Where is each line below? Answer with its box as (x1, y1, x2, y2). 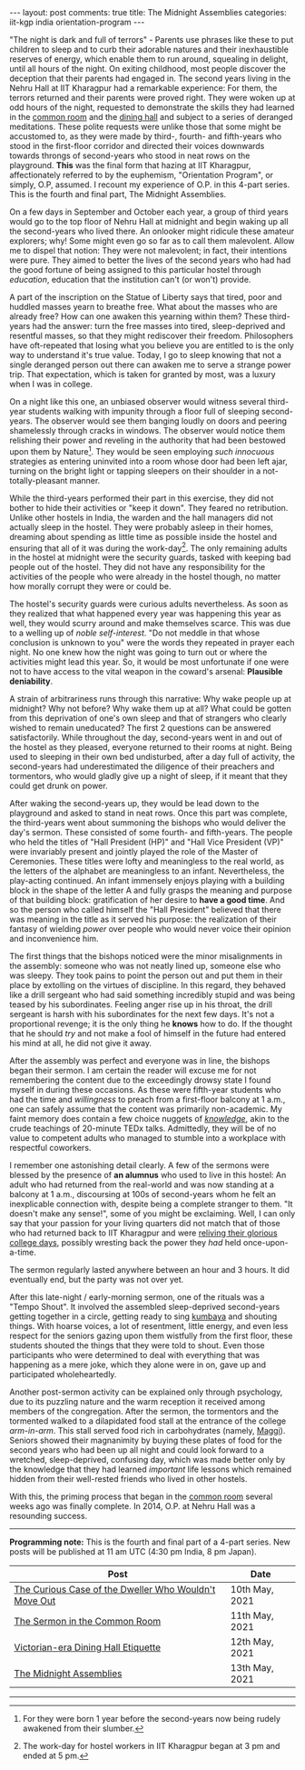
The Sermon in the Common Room (14, 1615, 162, 1628)
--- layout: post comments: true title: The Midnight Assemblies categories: (9, 7, 288, 17)
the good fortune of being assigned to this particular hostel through (9, 265, 261, 275)
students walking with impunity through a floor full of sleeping (27, 406, 261, 416)
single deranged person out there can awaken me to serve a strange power (9, 359, 292, 370)
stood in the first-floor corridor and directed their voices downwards (9, 141, 265, 151)
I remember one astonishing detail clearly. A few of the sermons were (9, 1160, 270, 1171)
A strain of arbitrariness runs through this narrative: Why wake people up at (9, 694, 292, 705)
